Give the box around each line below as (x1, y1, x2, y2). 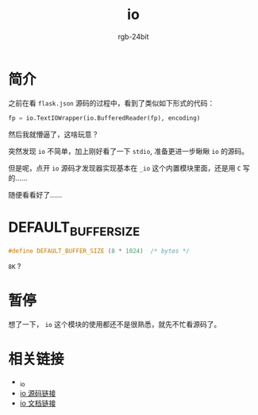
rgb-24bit (117, 32, 149, 41)
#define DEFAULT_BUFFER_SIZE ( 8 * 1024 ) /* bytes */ (8, 248, 191, 256)
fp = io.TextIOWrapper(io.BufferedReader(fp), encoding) (8, 113, 201, 122)
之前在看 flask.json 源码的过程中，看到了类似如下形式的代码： (8, 98, 215, 108)
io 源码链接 (19, 388, 56, 398)
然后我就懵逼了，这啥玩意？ (8, 129, 99, 139)
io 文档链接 (19, 398, 56, 408)
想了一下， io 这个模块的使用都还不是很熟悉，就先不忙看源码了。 (8, 319, 221, 329)
